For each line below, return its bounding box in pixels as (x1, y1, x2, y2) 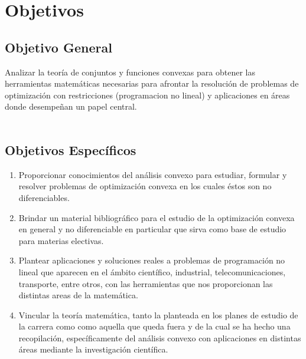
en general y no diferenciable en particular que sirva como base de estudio (18, 223, 287, 235)
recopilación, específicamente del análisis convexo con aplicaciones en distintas (18, 331, 301, 344)
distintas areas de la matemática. (18, 289, 138, 301)
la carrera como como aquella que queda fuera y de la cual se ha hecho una (18, 320, 291, 332)
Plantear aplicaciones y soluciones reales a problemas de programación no (18, 254, 285, 266)
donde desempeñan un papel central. (5, 100, 137, 113)
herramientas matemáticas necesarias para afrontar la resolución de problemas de (5, 77, 299, 90)
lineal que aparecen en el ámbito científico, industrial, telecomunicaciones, (18, 265, 286, 278)
